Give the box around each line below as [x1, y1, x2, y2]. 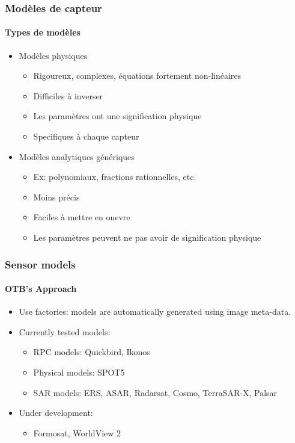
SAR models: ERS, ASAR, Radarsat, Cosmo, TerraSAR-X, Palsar [33, 386, 278, 398]
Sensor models [5, 256, 76, 271]
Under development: [19, 406, 93, 419]
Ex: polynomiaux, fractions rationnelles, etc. [33, 170, 196, 183]
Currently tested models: [19, 325, 111, 338]
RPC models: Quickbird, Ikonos [33, 345, 150, 358]
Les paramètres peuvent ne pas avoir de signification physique [33, 231, 261, 243]
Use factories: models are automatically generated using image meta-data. [19, 305, 291, 318]
